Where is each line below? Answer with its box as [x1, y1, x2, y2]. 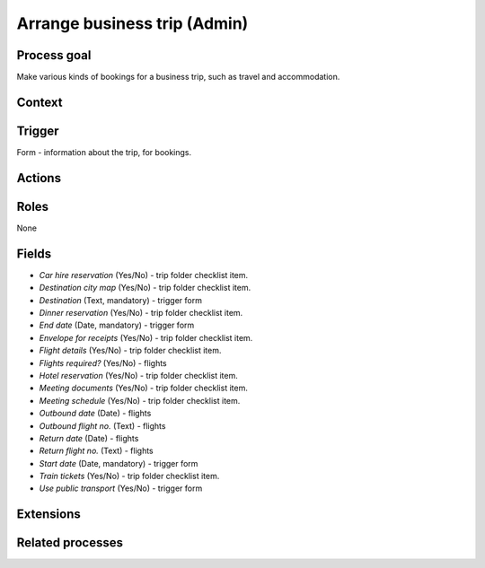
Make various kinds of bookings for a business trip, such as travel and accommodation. [16, 72, 340, 83]
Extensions [16, 507, 81, 522]
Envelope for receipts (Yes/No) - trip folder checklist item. [39, 332, 253, 343]
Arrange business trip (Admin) [16, 13, 249, 33]
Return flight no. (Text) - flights [39, 445, 154, 457]
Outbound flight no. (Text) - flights [39, 420, 166, 431]
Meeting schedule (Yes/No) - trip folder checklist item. [39, 395, 241, 406]
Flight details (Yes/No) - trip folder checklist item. [39, 345, 222, 356]
